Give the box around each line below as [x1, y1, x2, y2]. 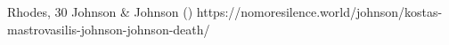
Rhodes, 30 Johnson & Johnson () [7, 3, 193, 20]
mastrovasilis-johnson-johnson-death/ [7, 19, 210, 38]
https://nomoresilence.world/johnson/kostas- [196, 3, 443, 20]
